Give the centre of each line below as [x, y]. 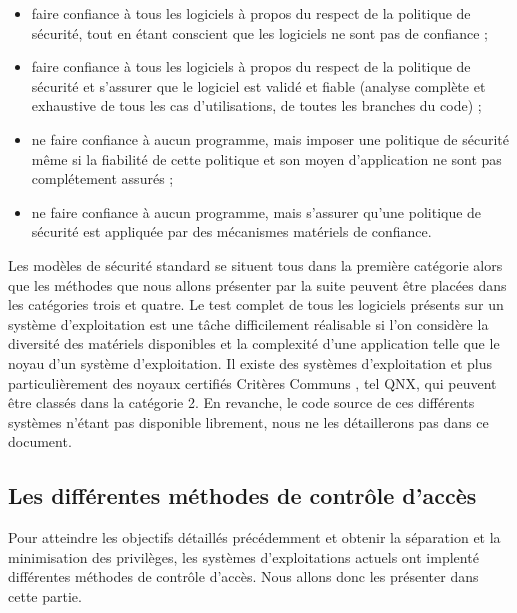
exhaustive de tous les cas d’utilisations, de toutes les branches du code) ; [256, 105]
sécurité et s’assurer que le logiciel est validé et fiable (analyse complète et [258, 85]
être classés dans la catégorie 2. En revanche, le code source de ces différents [241, 402]
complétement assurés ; [102, 178]
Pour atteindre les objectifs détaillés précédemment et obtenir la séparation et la [254, 537]
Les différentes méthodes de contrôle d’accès [242, 495]
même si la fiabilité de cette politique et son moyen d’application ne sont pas [266, 158]
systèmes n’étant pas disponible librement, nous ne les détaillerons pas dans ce [248, 421]
